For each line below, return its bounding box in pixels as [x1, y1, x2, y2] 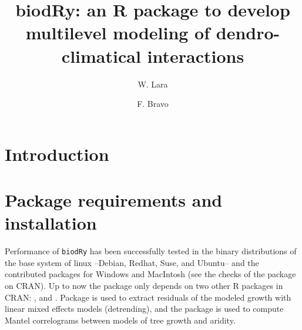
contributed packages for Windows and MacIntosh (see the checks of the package [5, 268, 296, 280]
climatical [61, 43, 141, 68]
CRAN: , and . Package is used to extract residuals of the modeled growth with [5, 291, 291, 303]
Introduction [5, 142, 109, 166]
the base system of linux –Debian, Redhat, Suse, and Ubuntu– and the [5, 256, 259, 268]
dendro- [216, 21, 280, 45]
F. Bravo [137, 97, 169, 110]
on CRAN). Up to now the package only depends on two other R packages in [5, 280, 283, 292]
